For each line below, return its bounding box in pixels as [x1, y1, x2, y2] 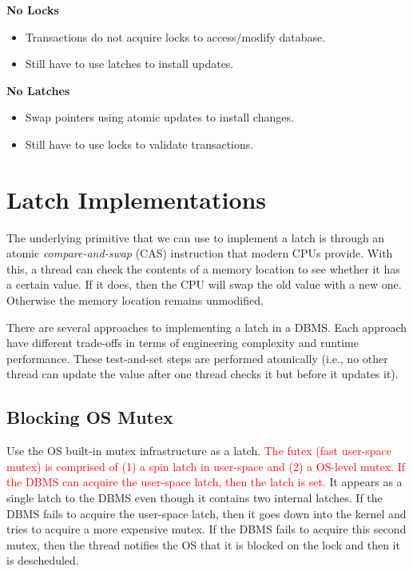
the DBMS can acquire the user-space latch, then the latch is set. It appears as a [6, 473, 403, 490]
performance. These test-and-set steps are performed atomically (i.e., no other [6, 349, 388, 366]
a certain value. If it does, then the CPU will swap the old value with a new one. [6, 276, 402, 293]
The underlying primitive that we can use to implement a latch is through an [6, 229, 385, 246]
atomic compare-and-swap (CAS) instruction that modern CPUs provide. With [6, 245, 393, 262]
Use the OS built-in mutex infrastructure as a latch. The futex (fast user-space [6, 442, 392, 459]
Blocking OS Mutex [6, 405, 173, 429]
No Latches [6, 82, 70, 98]
